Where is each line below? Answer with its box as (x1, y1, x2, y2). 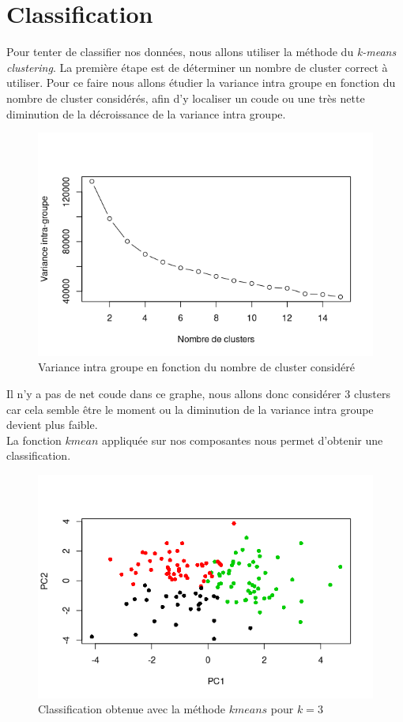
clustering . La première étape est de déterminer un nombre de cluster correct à (6, 58, 388, 75)
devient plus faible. (6, 416, 98, 433)
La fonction (6, 431, 62, 448)
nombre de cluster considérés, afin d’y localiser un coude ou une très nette (6, 89, 365, 106)
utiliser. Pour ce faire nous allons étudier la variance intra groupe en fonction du (6, 74, 396, 91)
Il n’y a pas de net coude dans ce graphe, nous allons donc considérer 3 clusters (6, 385, 390, 401)
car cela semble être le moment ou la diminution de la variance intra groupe (6, 400, 374, 417)
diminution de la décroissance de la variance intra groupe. (6, 105, 286, 122)
